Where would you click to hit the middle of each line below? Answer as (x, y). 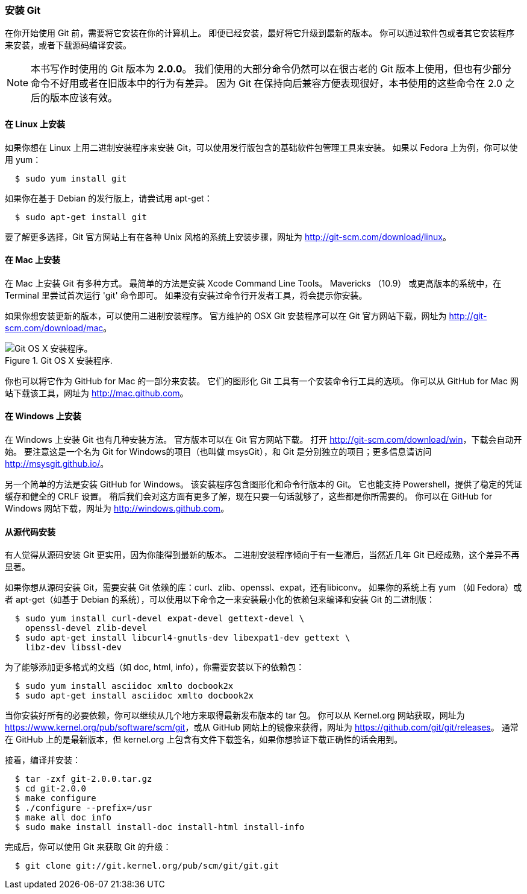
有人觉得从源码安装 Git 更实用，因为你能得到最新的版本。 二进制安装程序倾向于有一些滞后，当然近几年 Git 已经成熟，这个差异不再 (262, 555)
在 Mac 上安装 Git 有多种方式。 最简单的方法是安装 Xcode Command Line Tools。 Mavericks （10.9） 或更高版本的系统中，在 (253, 283)
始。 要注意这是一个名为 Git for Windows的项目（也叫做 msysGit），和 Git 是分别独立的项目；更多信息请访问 (218, 452)
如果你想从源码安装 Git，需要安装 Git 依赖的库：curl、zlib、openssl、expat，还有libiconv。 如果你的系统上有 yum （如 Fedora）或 (263, 588)
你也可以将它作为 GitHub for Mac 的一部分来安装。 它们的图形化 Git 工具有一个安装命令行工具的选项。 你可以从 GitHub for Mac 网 (262, 381)
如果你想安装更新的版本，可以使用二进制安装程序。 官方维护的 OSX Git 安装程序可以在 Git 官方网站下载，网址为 (226, 315)
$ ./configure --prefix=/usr (83, 808)
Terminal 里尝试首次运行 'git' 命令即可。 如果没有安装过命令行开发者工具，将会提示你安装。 (186, 295)
